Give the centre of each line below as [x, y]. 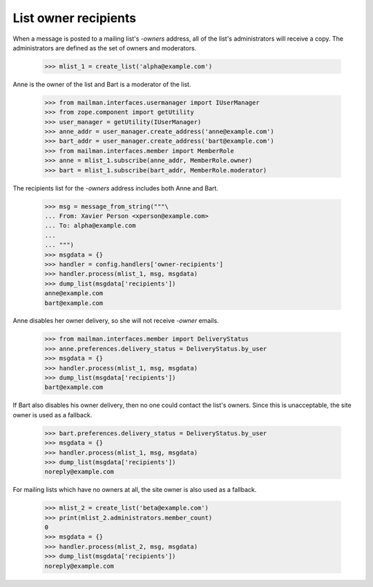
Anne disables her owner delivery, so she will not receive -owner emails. [116, 321]
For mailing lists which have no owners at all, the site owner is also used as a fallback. [135, 490]
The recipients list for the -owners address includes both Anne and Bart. [116, 188]
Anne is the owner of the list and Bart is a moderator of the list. [102, 84]
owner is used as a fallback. [52, 415]
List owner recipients [75, 18]
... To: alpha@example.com [90, 226]
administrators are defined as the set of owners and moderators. [105, 48]
